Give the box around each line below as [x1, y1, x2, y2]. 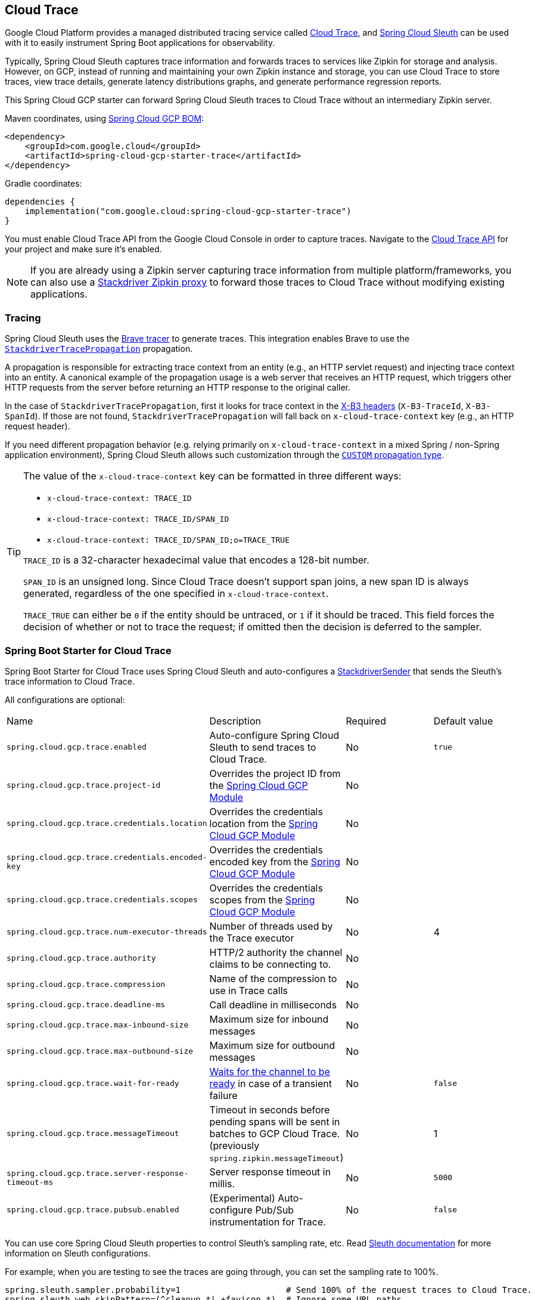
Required [346, 714, 386, 727]
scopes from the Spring [209, 893, 315, 906]
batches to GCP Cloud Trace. [209, 1127, 340, 1140]
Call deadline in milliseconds [209, 998, 337, 1011]
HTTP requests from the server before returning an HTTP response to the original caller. [5, 382, 351, 393]
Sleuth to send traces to [209, 741, 316, 753]
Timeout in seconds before [209, 1103, 330, 1116]
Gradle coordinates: [5, 178, 82, 189]
